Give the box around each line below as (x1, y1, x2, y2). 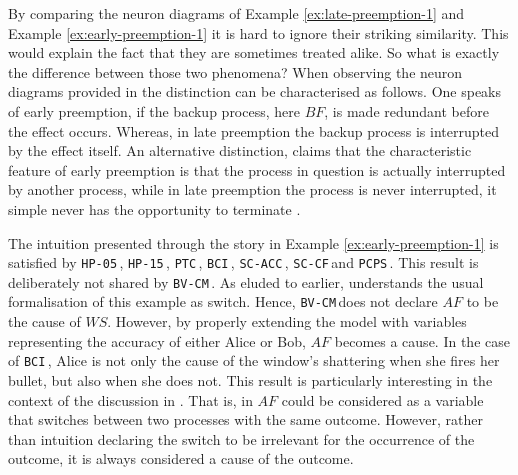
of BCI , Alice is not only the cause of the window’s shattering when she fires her (8, 350, 500, 371)
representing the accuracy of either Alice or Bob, (8, 330, 306, 351)
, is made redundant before (324, 100, 489, 121)
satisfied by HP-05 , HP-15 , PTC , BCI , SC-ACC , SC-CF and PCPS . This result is (8, 252, 479, 273)
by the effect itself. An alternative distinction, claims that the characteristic (8, 140, 472, 161)
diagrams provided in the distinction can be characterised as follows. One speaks (8, 81, 502, 102)
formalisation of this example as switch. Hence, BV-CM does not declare (8, 291, 438, 312)
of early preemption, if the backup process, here (8, 100, 300, 121)
